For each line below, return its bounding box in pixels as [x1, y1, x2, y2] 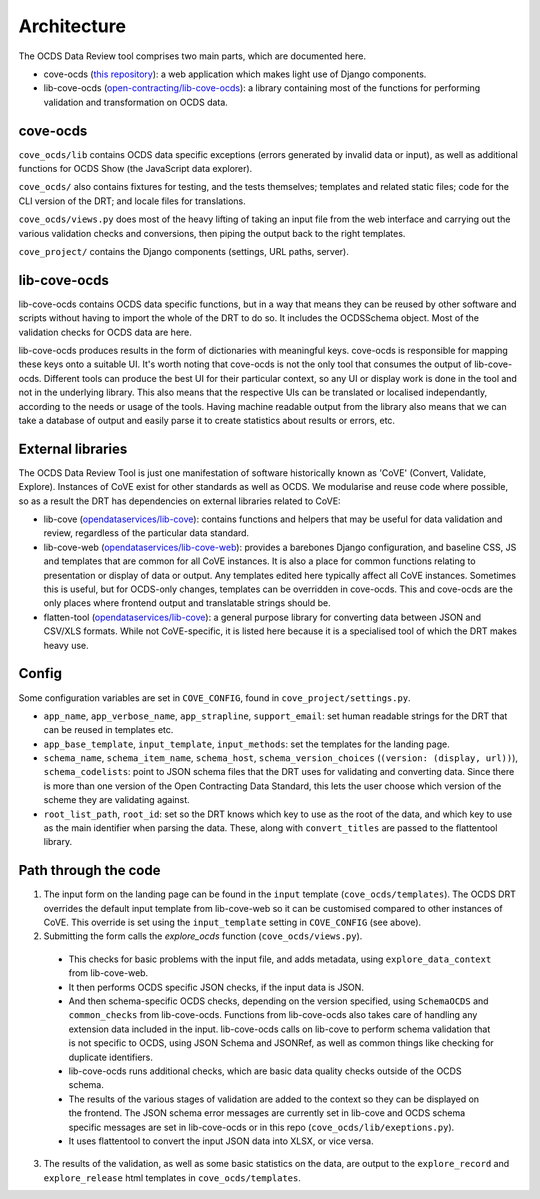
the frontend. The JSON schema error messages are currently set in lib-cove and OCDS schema [68, 1107, 466, 1119]
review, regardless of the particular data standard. [43, 527, 250, 539]
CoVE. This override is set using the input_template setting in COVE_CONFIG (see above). [43, 916, 422, 929]
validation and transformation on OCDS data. [43, 96, 229, 108]
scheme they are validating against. [43, 794, 190, 806]
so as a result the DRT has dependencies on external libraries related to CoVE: [18, 495, 341, 507]
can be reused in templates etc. [43, 724, 174, 736]
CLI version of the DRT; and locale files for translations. [18, 195, 246, 207]
